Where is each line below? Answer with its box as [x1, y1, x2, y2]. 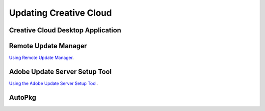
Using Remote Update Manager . [9, 55, 74, 61]
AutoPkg [9, 93, 36, 102]
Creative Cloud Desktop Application [9, 26, 121, 34]
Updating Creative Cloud [9, 7, 112, 18]
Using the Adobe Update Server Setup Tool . [9, 80, 98, 86]
